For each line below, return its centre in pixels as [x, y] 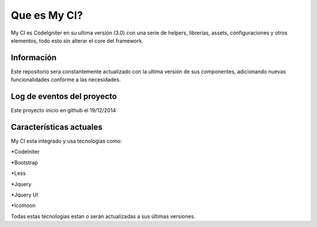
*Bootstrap [24, 162]
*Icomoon [23, 205]
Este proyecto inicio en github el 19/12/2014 [63, 111]
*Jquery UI [24, 195]
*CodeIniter [25, 152]
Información [34, 58]
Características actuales [57, 127]
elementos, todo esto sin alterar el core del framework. [77, 40]
